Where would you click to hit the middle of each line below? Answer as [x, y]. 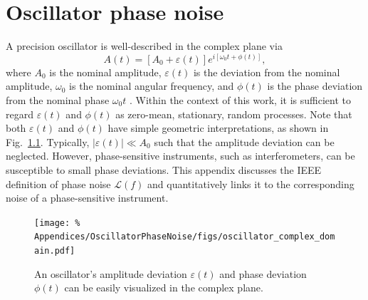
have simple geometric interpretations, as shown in [218, 128]
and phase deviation [263, 273]
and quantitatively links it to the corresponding [251, 183]
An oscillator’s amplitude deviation [111, 273]
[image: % [57, 223]
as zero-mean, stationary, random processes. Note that [234, 114]
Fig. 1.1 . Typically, [48, 141]
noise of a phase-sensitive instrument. [87, 198]
